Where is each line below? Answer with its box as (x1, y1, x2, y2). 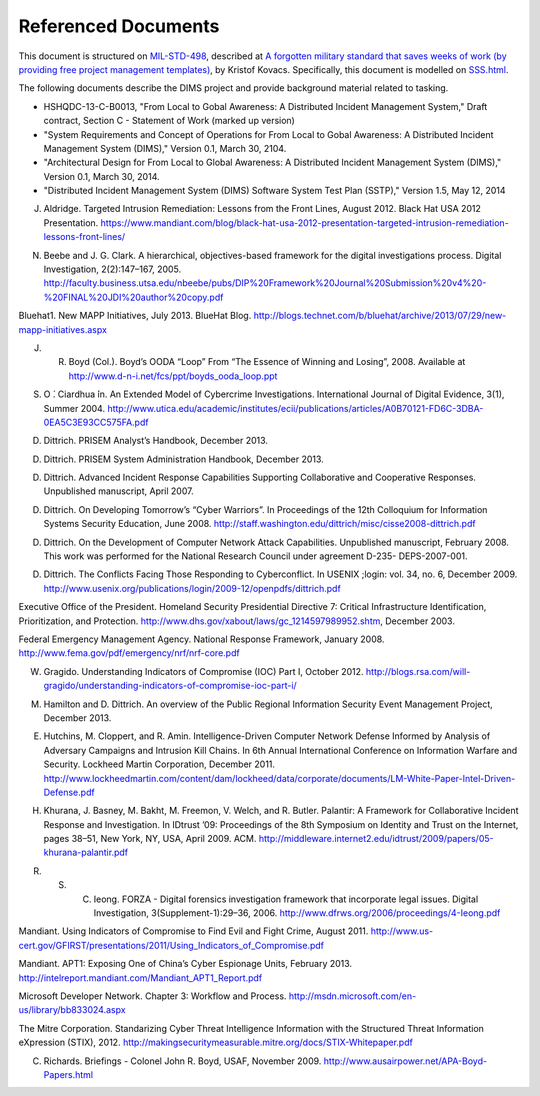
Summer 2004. (43, 402, 105, 414)
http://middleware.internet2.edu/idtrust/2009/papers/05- (258, 833, 494, 845)
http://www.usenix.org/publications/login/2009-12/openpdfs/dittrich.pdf (43, 582, 342, 594)
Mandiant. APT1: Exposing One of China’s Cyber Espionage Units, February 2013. (18, 958, 353, 970)
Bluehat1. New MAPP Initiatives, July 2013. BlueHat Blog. (18, 310, 252, 322)
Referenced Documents (18, 15, 220, 37)
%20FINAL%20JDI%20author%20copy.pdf (43, 291, 224, 303)
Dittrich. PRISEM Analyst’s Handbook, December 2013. (43, 435, 269, 447)
